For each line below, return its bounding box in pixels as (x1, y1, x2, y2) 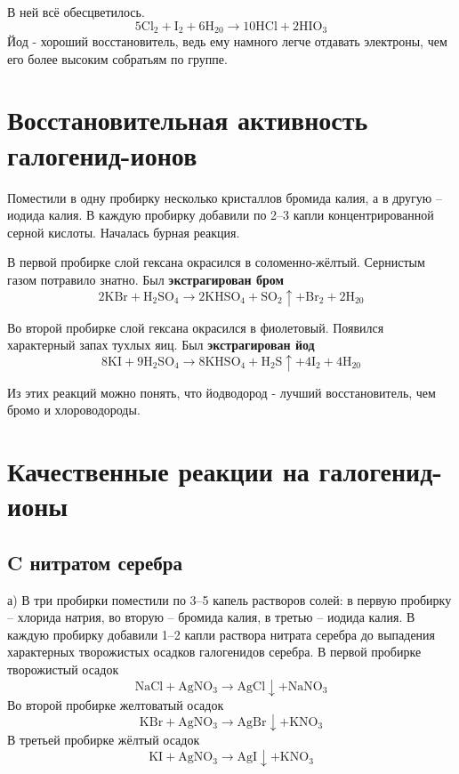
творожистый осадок (7, 660, 119, 679)
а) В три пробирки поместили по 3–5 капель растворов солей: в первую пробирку (7, 590, 452, 609)
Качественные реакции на (7, 453, 310, 489)
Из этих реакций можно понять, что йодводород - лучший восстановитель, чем (7, 383, 436, 401)
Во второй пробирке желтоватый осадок (7, 695, 224, 714)
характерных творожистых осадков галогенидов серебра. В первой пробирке (7, 642, 422, 661)
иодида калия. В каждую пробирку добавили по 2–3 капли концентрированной (7, 206, 434, 224)
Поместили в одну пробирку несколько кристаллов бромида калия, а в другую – (7, 188, 442, 206)
